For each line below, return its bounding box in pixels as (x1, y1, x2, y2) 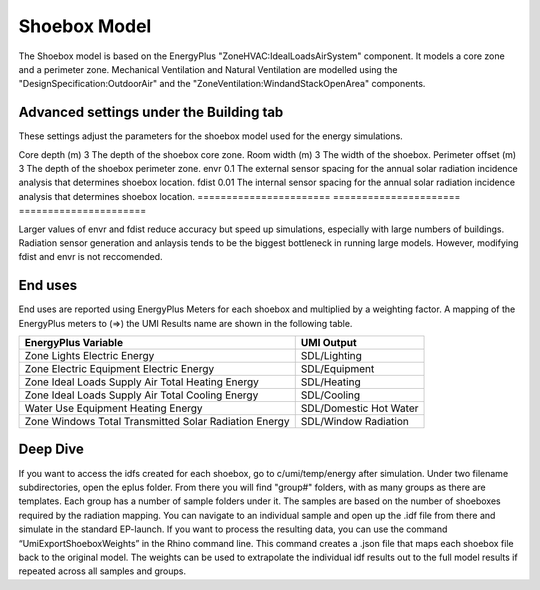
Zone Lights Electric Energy (24, 349, 155, 363)
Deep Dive (18, 441, 84, 458)
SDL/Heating (300, 375, 361, 389)
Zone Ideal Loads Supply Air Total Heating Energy (24, 375, 259, 389)
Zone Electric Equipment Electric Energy (24, 362, 215, 376)
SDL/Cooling (300, 388, 361, 402)
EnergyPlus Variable (24, 336, 124, 350)
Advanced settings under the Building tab (18, 104, 284, 121)
